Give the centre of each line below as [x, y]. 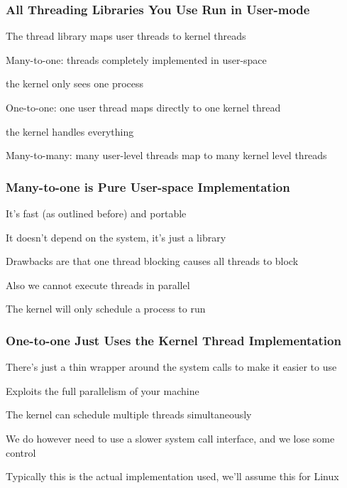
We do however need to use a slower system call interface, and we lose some [170, 438]
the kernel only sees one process [75, 83]
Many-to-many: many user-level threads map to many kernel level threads [166, 155]
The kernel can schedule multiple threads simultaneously [129, 414]
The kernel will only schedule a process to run [106, 309]
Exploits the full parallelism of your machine [103, 390]
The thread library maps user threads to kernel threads [126, 36]
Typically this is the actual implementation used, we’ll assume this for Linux [172, 476]
